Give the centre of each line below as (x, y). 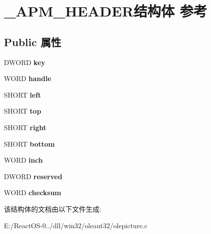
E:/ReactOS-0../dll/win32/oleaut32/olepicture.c (76, 225)
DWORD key (25, 62)
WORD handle (28, 78)
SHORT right (25, 127)
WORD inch (23, 160)
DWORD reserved (33, 176)
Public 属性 (33, 42)
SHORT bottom (29, 143)
